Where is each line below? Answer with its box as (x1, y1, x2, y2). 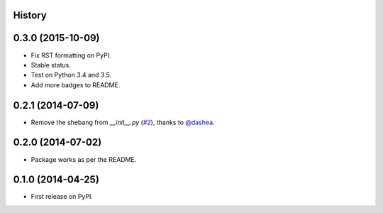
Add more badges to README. (30, 80, 121, 89)
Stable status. (30, 60, 71, 69)
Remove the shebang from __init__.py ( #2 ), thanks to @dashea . (30, 118, 216, 126)
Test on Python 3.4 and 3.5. (30, 71, 112, 80)
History (13, 9, 48, 21)
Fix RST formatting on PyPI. (30, 50, 111, 60)
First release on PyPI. (30, 192, 94, 201)
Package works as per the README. (30, 155, 137, 163)
